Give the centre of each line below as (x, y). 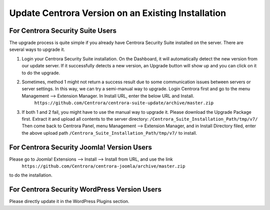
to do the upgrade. (41, 73)
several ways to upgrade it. (37, 49)
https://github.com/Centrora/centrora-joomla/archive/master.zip (103, 166)
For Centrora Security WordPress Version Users (85, 190)
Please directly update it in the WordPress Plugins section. (69, 202)
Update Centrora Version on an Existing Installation (118, 13)
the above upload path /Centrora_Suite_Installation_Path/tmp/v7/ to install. (109, 133)
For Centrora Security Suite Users (63, 31)
